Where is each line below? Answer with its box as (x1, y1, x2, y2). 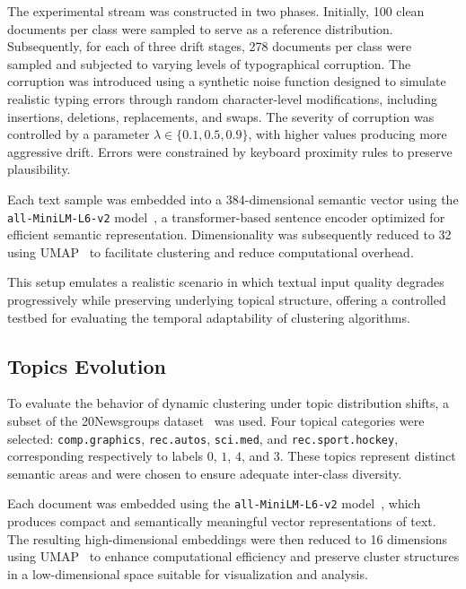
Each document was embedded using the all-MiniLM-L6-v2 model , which (7, 494, 421, 513)
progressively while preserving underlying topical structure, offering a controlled (7, 290, 446, 308)
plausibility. (7, 160, 71, 178)
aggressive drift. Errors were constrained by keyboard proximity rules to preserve (7, 142, 453, 160)
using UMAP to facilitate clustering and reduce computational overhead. (7, 242, 414, 261)
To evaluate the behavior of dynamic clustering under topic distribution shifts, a (7, 394, 450, 412)
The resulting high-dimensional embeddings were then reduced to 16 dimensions (7, 529, 448, 548)
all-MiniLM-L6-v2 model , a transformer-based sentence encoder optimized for (7, 207, 445, 226)
